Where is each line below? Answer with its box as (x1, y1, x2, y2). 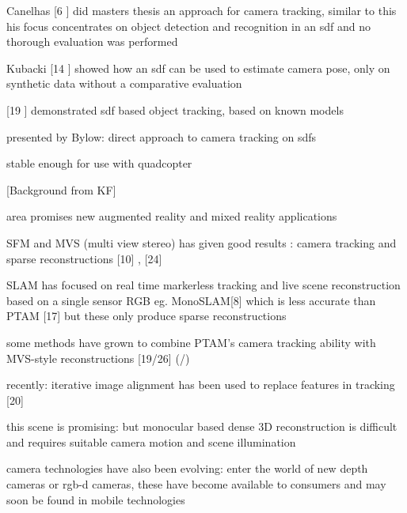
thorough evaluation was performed (6, 33, 178, 50)
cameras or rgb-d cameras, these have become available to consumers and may (6, 476, 386, 492)
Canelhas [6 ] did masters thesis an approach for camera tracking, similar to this (6, 2, 397, 18)
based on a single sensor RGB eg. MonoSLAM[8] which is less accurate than (6, 292, 376, 308)
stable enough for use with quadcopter (6, 155, 192, 172)
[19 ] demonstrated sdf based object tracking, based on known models (6, 101, 344, 118)
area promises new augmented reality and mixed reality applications (6, 208, 337, 224)
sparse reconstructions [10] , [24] (6, 250, 162, 266)
